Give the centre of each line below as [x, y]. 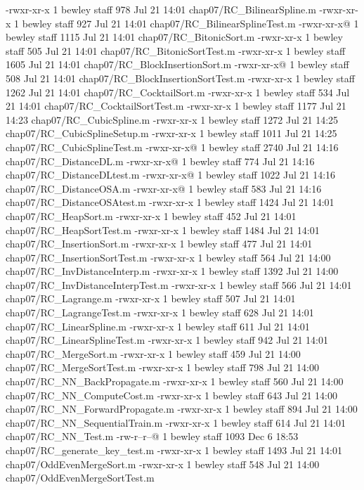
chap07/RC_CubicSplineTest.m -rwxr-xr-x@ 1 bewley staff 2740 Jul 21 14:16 [172, 147]
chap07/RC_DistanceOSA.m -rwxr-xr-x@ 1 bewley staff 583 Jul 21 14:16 [164, 188]
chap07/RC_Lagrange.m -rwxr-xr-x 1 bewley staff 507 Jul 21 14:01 [151, 298]
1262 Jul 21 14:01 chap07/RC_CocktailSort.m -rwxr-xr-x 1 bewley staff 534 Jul [178, 92]
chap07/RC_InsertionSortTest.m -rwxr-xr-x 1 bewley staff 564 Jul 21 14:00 [168, 257]
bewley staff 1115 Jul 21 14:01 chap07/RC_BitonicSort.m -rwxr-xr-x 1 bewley [174, 37]
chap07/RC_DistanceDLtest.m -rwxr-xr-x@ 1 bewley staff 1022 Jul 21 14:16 [171, 175]
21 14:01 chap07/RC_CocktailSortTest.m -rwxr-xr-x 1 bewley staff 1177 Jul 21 [176, 106]
